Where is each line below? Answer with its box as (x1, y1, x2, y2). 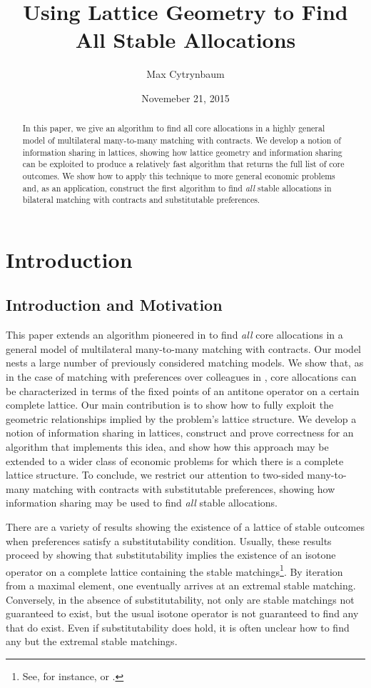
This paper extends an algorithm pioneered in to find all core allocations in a (6, 327, 343, 342)
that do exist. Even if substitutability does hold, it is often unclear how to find (6, 619, 350, 634)
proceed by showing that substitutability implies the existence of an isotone (6, 547, 336, 562)
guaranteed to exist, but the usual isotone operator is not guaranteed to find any (6, 606, 359, 621)
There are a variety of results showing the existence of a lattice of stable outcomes (6, 519, 365, 534)
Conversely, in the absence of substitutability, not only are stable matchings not (6, 592, 355, 607)
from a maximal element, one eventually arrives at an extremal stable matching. (6, 578, 356, 593)
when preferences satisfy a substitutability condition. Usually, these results (6, 533, 332, 548)
